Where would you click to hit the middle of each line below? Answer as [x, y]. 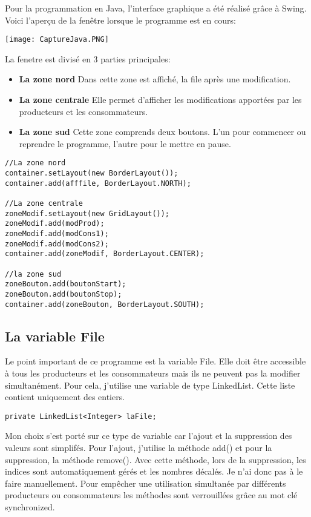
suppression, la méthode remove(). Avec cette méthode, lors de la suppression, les [155, 459]
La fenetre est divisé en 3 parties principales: [88, 58]
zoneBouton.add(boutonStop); [64, 294]
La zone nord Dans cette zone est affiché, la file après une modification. [155, 79]
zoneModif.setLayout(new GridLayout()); [87, 213]
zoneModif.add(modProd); [55, 224]
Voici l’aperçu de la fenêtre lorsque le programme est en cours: [120, 20]
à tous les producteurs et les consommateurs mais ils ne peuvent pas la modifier [153, 373]
